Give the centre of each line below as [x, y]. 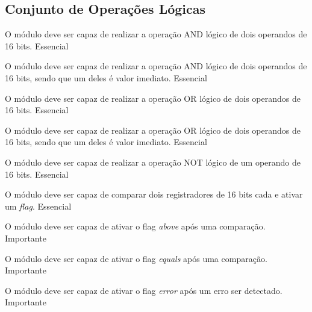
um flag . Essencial [38, 206]
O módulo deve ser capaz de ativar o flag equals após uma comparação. [136, 258]
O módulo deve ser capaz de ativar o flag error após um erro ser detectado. [144, 290]
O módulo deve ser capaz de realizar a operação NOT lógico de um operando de [153, 162]
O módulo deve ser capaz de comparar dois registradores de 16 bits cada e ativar [154, 194]
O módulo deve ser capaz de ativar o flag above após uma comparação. [135, 226]
